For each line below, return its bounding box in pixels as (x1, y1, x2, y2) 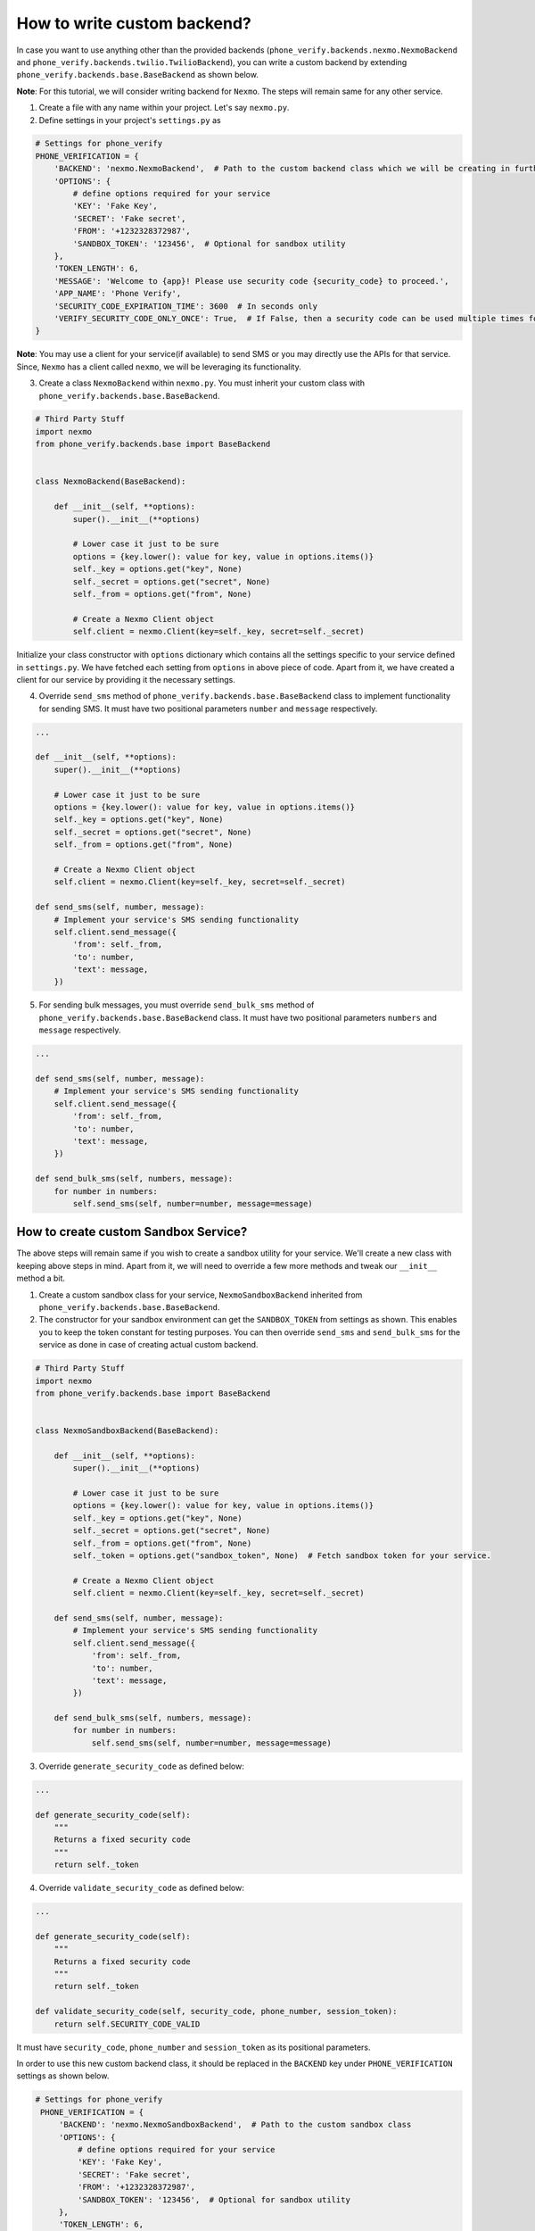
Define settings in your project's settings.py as (38, 114, 222, 125)
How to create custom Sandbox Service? (16, 1224, 248, 1240)
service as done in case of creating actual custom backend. (38, 1339, 259, 1350)
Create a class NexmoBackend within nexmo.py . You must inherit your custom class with (38, 377, 366, 388)
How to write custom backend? (16, 13, 251, 33)
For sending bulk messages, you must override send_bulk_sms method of (38, 999, 315, 1010)
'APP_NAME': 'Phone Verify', (53, 288, 182, 299)
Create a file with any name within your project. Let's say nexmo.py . (38, 103, 290, 113)
